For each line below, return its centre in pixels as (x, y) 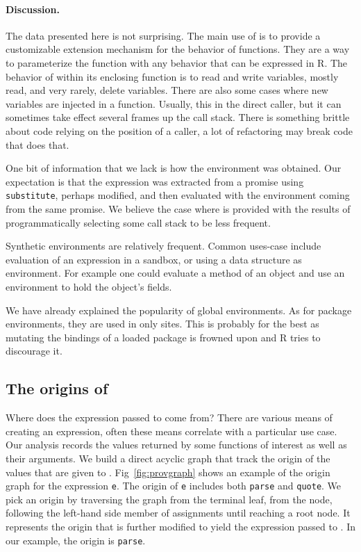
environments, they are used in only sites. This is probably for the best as (162, 324)
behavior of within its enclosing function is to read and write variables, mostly (172, 76)
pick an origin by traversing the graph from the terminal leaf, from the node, (169, 499)
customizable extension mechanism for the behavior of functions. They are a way (178, 49)
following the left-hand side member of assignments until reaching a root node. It (178, 513)
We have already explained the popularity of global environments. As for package (179, 310)
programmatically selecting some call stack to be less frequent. (138, 222)
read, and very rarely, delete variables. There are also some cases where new (167, 90)
